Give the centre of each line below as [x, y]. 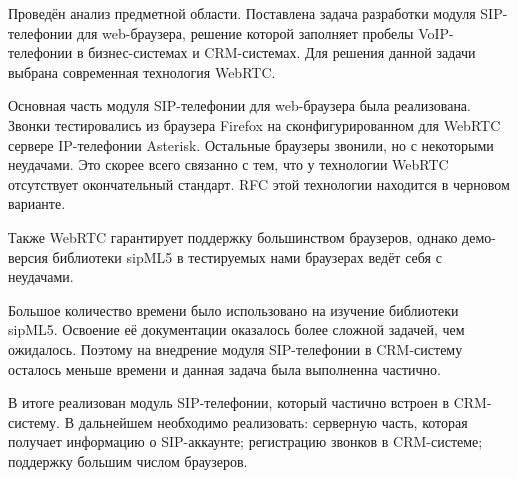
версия [28, 256]
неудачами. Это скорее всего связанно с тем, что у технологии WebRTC [228, 164]
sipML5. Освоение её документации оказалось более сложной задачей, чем [236, 329]
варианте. [37, 203]
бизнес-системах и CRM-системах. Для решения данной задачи [282, 52]
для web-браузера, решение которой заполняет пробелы [245, 32]
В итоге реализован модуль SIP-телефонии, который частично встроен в [228, 402]
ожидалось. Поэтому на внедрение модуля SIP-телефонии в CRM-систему [235, 348]
